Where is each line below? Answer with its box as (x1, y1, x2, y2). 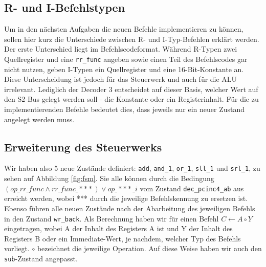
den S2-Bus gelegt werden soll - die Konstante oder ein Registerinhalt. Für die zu (4, 94, 259, 104)
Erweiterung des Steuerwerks (4, 139, 162, 154)
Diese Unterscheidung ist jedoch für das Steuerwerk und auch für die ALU (4, 74, 237, 84)
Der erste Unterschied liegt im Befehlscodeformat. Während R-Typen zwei (4, 43, 237, 54)
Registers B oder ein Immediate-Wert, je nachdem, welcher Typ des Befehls (4, 233, 241, 243)
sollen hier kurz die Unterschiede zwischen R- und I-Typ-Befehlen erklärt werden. (4, 33, 259, 44)
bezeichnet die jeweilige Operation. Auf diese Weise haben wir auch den (37, 243, 262, 254)
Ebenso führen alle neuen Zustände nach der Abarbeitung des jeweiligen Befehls (4, 203, 255, 213)
